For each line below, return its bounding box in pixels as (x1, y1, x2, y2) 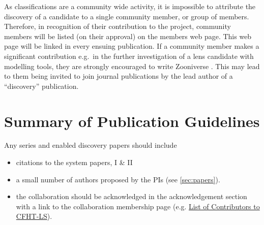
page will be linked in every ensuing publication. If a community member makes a (4, 41, 259, 51)
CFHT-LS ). (16, 211, 52, 221)
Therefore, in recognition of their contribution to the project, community (4, 21, 231, 31)
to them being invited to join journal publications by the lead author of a (4, 71, 233, 81)
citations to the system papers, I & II (16, 157, 133, 168)
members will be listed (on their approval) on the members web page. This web (4, 30, 252, 41)
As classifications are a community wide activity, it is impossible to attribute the (4, 1, 256, 11)
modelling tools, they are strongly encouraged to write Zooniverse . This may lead (4, 60, 260, 71)
